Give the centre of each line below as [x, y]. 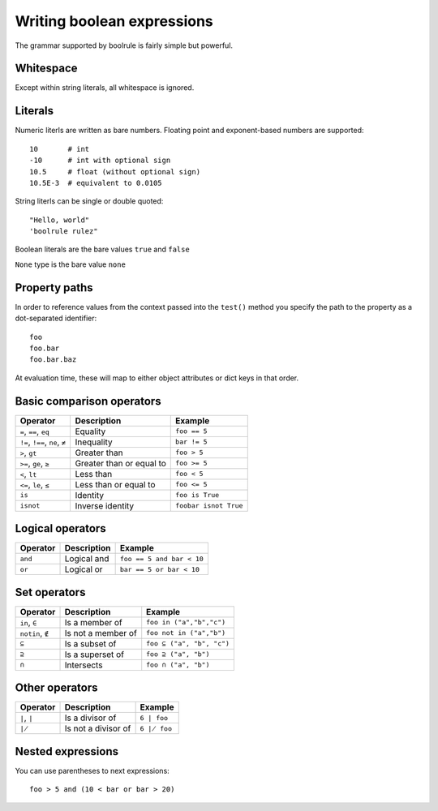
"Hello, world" [60, 220]
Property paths [54, 287]
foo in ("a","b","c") [186, 622]
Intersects [84, 665]
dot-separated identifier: [56, 318]
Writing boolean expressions [114, 21]
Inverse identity [105, 505]
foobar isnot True [209, 506]
